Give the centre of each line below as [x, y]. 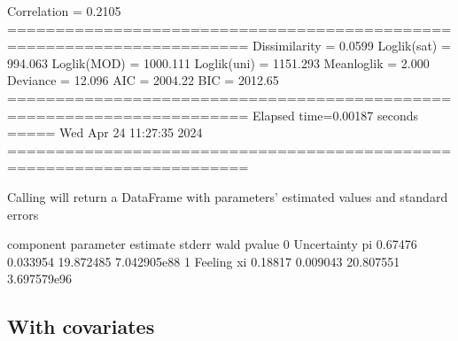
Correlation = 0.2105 [64, 11]
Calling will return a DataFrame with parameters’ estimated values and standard [228, 196]
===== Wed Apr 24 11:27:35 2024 [105, 132]
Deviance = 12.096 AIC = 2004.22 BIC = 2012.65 [143, 80]
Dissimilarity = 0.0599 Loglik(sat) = [351, 46]
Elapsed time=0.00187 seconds [335, 115]
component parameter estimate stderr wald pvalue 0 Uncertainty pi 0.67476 [212, 244]
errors [23, 214]
